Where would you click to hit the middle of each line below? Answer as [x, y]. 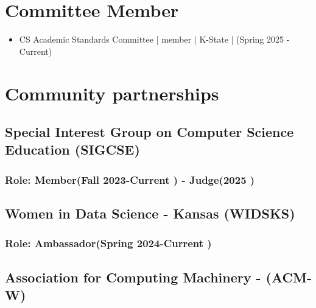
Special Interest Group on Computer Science [149, 132]
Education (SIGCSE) [72, 149]
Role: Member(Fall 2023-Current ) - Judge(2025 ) [130, 179]
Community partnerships [112, 93]
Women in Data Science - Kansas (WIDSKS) [150, 213]
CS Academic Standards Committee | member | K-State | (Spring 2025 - [154, 39]
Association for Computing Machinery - [133, 277]
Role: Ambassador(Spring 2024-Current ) [108, 243]
